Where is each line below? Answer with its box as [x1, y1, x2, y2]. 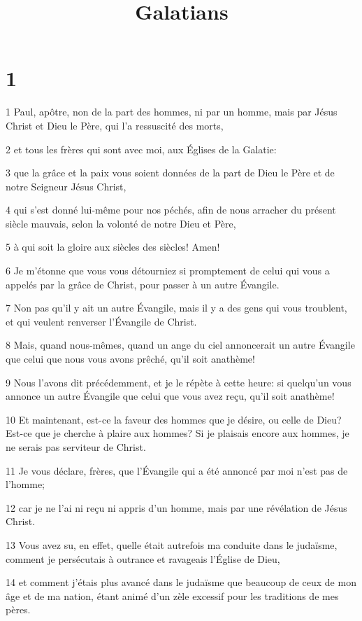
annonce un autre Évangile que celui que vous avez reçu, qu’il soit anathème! [6, 389, 335, 403]
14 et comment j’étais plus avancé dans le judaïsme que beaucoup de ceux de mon [6, 575, 356, 589]
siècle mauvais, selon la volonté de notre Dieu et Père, [6, 216, 236, 230]
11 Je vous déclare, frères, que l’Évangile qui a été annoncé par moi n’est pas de [6, 463, 348, 477]
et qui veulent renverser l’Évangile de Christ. [6, 314, 197, 328]
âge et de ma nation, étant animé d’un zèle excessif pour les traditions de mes [6, 588, 339, 603]
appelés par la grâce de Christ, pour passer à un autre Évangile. [6, 277, 280, 291]
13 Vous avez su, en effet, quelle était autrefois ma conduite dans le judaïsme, [6, 537, 338, 552]
